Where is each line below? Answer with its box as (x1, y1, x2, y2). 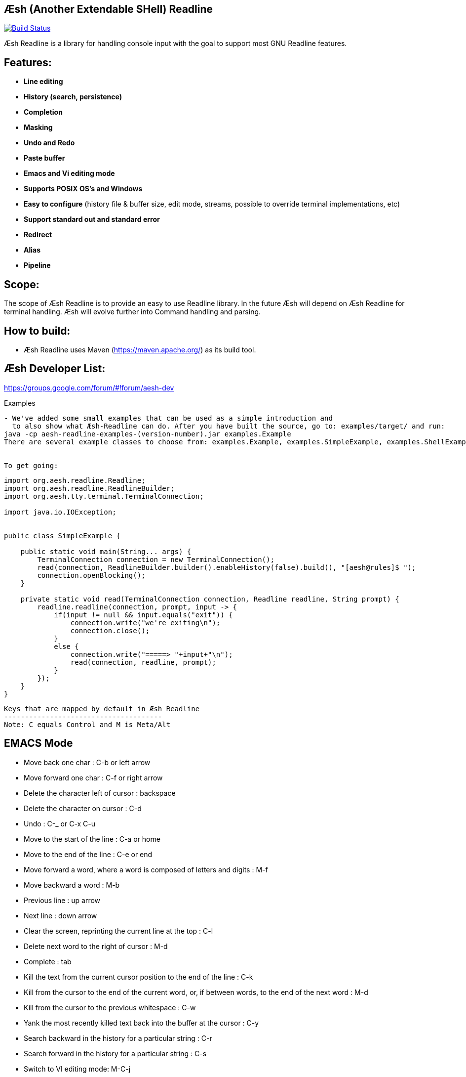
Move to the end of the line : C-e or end (24, 850, 153, 859)
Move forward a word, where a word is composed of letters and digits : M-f (24, 865, 268, 874)
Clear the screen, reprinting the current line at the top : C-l (24, 926, 213, 935)
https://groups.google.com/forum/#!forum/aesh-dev (4, 383, 174, 392)
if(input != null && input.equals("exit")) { (54, 610, 233, 619)
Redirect (24, 230, 52, 239)
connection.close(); (70, 626, 150, 635)
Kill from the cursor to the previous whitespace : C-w (24, 1003, 196, 1012)
